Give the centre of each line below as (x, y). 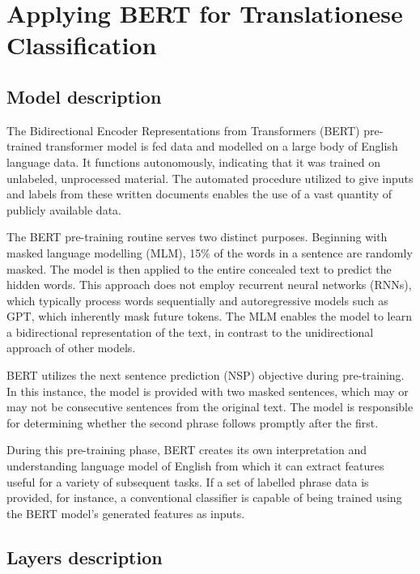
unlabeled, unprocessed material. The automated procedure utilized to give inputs (210, 178)
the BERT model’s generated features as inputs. (126, 513)
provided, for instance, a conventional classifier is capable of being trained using (204, 497)
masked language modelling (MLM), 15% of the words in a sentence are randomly (210, 252)
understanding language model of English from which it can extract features (195, 466)
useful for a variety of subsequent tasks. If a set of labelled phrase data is (188, 481)
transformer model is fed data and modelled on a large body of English (222, 146)
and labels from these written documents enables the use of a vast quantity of (199, 194)
